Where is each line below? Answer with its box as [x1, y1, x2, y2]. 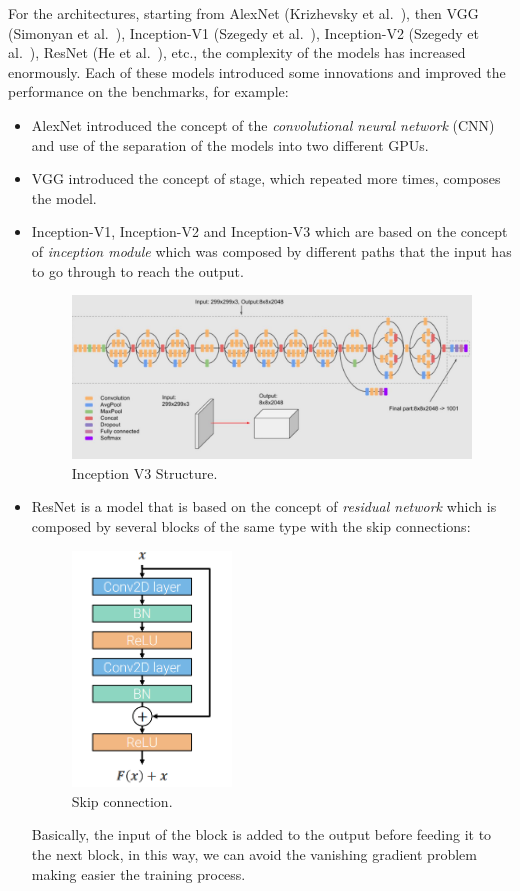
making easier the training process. [31, 863, 246, 884]
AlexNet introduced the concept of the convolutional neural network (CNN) [31, 114, 495, 135]
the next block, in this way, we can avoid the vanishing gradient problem [31, 844, 477, 865]
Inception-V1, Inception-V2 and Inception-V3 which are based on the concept [31, 221, 508, 242]
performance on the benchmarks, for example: [8, 81, 289, 102]
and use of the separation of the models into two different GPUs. [31, 134, 429, 155]
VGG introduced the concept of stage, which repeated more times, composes [31, 168, 501, 189]
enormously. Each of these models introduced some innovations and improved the [8, 61, 506, 82]
